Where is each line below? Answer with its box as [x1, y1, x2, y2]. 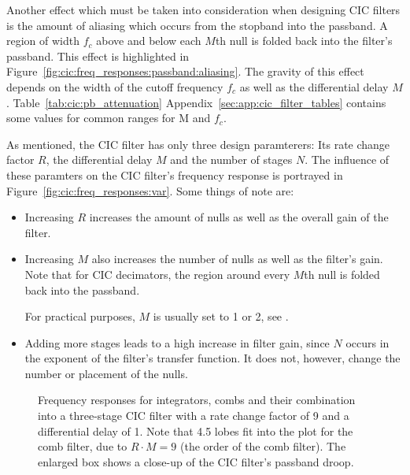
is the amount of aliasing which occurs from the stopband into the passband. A [6, 17, 388, 33]
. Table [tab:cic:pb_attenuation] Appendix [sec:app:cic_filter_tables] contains [6, 94, 386, 110]
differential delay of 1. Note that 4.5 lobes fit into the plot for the [38, 422, 353, 439]
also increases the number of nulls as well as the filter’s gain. [91, 250, 383, 267]
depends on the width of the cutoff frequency [6, 78, 223, 95]
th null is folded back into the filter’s [215, 32, 393, 49]
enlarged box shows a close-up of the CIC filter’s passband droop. [38, 453, 354, 469]
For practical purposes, [24, 308, 135, 325]
